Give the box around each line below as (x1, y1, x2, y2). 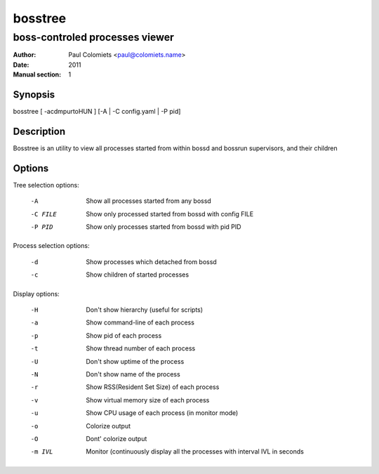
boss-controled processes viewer (13, 31, 175, 44)
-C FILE (30, 210, 58, 218)
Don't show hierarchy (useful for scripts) (86, 305, 204, 314)
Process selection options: (13, 242, 90, 250)
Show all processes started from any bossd (86, 197, 212, 205)
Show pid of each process (86, 331, 162, 340)
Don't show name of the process (86, 369, 180, 378)
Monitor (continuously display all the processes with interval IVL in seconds (86, 447, 305, 456)
